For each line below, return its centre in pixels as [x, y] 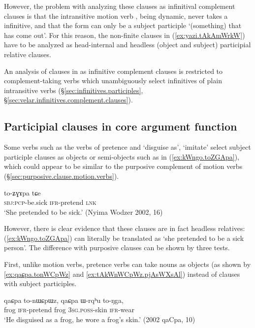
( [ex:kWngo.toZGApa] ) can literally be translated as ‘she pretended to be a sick [124, 238]
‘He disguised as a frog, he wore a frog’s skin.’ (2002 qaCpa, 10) [100, 319]
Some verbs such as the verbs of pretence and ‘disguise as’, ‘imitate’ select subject [127, 147]
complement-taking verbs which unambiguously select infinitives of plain [113, 81]
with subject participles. [40, 283]
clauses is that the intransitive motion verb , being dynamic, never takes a [116, 16]
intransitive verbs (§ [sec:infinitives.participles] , [74, 90]
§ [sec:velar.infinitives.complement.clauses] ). [68, 100]
